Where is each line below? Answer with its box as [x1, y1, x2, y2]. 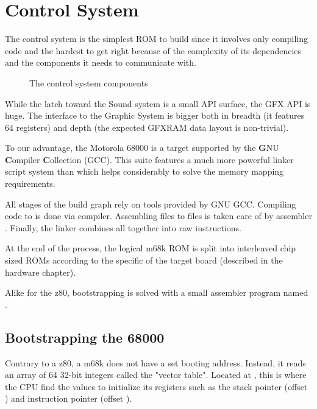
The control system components [29, 76, 148, 89]
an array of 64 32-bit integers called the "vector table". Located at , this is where [5, 368, 307, 381]
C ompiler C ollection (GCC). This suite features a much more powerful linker [5, 153, 294, 166]
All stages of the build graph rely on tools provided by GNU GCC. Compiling [5, 197, 296, 210]
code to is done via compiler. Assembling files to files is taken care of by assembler [5, 209, 312, 222]
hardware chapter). [5, 265, 76, 278]
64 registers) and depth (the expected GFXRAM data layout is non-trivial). [5, 121, 289, 133]
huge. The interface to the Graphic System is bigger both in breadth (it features [5, 109, 305, 122]
